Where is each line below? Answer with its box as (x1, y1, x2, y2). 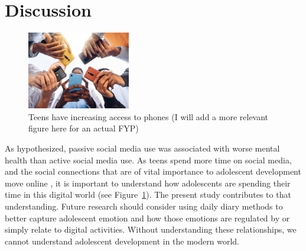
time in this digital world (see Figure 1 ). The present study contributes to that (5, 188, 291, 201)
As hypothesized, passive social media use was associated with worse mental (5, 142, 280, 154)
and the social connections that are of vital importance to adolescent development (5, 165, 301, 178)
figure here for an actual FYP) (28, 122, 139, 134)
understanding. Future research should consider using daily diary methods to (5, 199, 283, 212)
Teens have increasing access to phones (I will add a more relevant (28, 110, 269, 123)
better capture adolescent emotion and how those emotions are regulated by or (5, 211, 290, 224)
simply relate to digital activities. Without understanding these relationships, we (5, 223, 297, 236)
